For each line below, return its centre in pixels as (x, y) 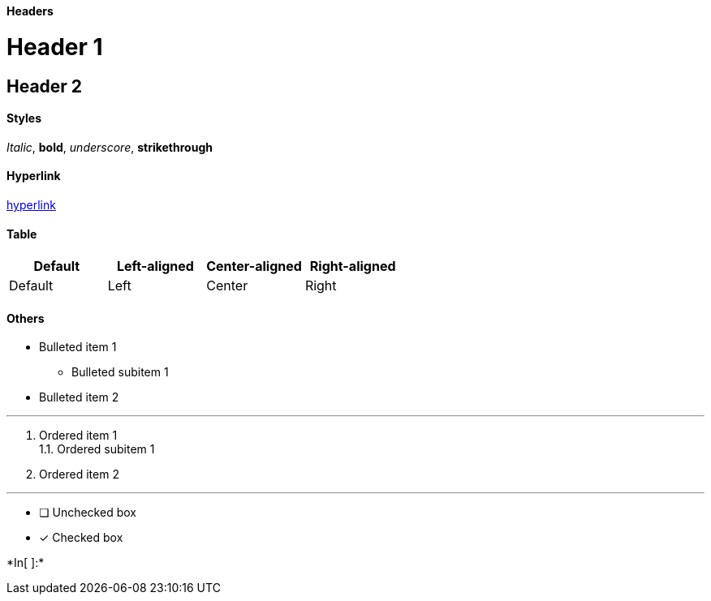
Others (26, 318)
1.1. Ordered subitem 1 (97, 449)
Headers (30, 11)
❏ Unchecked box (88, 513)
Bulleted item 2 (79, 397)
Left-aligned (155, 266)
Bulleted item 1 (78, 347)
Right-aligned (353, 266)
